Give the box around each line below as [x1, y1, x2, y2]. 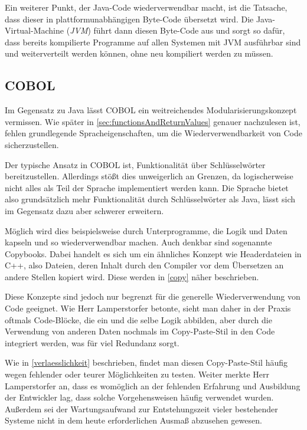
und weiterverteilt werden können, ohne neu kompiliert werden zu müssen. [5, 47, 273, 60]
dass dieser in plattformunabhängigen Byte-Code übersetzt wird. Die [5, 12, 254, 25]
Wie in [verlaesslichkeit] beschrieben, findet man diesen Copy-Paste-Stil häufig [5, 356, 288, 369]
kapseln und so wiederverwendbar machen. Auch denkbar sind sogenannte [5, 236, 272, 248]
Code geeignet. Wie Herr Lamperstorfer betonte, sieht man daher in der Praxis [5, 302, 291, 314]
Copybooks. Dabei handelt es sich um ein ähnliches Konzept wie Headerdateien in [5, 247, 302, 260]
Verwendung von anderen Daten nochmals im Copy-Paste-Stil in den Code [5, 325, 275, 337]
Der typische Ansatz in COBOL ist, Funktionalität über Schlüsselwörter [5, 158, 266, 170]
